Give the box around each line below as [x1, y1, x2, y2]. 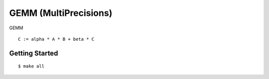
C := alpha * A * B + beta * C [18, 36, 95, 42]
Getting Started [9, 49, 58, 57]
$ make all [18, 64, 45, 69]
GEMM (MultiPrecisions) [9, 7, 113, 18]
